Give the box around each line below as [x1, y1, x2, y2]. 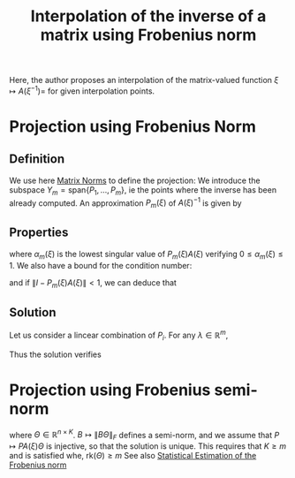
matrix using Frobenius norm [40, 25, 257, 45]
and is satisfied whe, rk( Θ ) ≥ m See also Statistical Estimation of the [9, 451, 257, 461]
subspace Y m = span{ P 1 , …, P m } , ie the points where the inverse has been [9, 184, 276, 197]
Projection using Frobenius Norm [9, 117, 256, 137]
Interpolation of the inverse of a [30, 6, 267, 27]
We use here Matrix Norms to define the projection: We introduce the [9, 175, 261, 186]
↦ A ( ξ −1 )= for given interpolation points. [9, 84, 155, 96]
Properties [9, 225, 69, 240]
